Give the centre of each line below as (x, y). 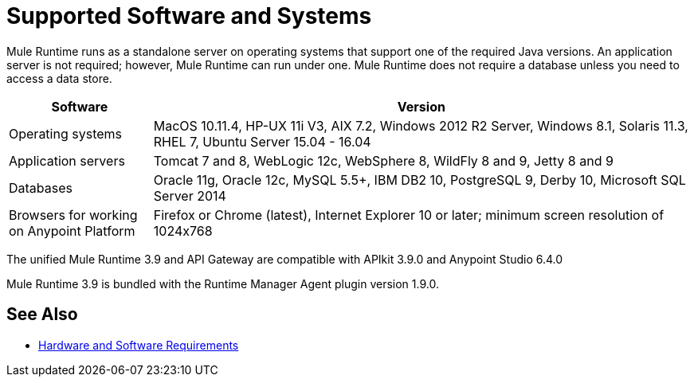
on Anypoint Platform (72, 231)
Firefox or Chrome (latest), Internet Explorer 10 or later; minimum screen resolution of (409, 215)
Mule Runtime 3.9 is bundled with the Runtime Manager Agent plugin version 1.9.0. (223, 283)
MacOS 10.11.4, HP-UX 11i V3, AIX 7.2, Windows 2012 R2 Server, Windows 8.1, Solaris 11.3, (421, 125)
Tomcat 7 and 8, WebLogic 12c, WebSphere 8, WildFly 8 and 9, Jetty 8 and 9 (383, 160)
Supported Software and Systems (189, 16)
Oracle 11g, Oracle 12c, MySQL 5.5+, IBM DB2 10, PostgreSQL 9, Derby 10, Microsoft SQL (420, 180)
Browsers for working (73, 215)
